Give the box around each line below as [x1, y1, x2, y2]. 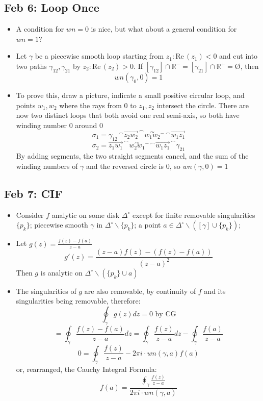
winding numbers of [16, 160, 78, 171]
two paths [16, 60, 47, 71]
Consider [16, 209, 44, 220]
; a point [134, 219, 161, 230]
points [16, 99, 36, 110]
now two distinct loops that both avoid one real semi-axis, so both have [16, 110, 240, 120]
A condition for [16, 23, 64, 34]
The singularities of [16, 285, 76, 296]
